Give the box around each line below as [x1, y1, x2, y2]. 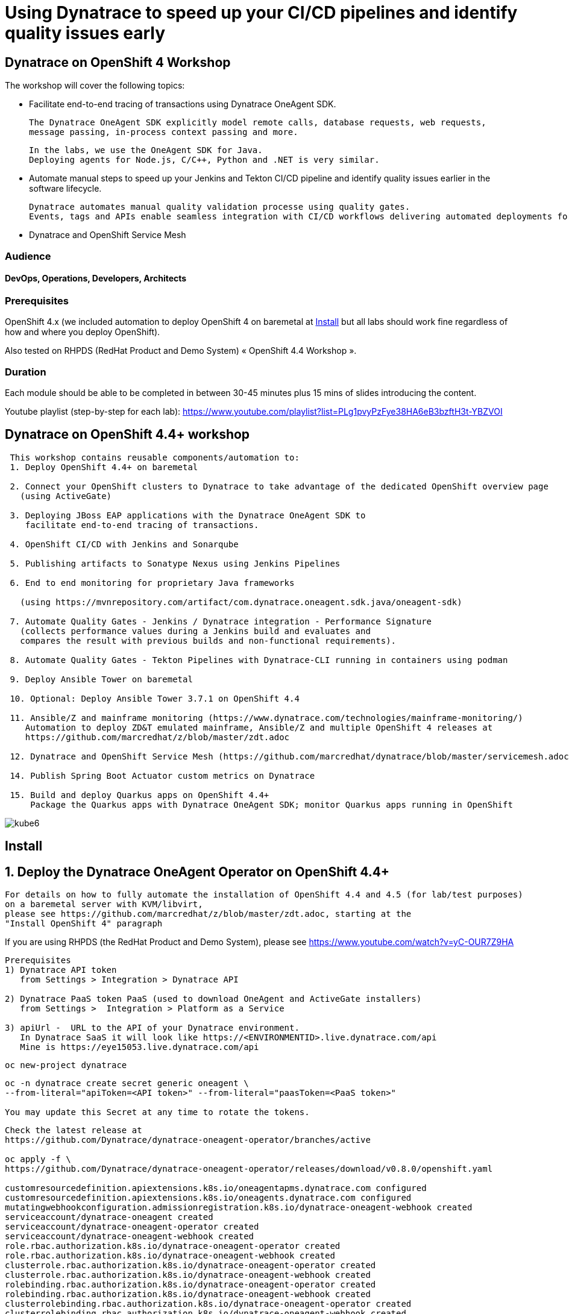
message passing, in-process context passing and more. [29, 127, 298, 137]
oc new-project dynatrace [5, 1060, 127, 1070]
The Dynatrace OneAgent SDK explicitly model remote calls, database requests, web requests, [29, 118, 486, 128]
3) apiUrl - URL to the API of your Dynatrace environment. [5, 1023, 300, 1033]
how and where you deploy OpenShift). [5, 327, 160, 338]
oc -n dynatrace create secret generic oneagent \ [5, 1078, 249, 1088]
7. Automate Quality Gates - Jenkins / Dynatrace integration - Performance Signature [10, 616, 432, 626]
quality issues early [5, 23, 166, 43]
